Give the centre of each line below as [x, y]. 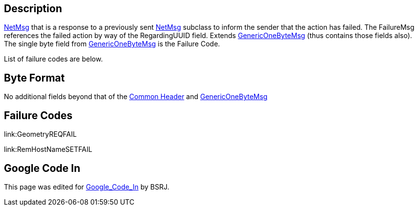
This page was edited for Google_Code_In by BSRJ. [87, 187]
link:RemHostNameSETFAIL [48, 149]
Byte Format [35, 78]
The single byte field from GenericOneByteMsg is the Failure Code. [112, 44]
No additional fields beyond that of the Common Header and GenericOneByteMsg [136, 97]
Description [33, 9]
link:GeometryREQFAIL [40, 134]
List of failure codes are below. [53, 59]
